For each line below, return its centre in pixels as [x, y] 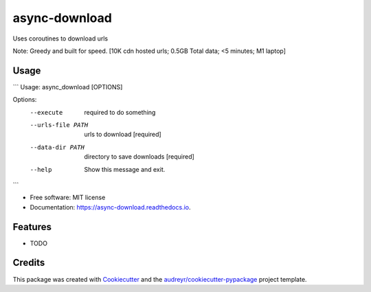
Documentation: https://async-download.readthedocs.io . [110, 207]
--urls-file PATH [59, 125]
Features [32, 227]
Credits [29, 263]
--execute [46, 112]
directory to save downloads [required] [139, 157]
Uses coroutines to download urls [60, 38]
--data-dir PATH [57, 147]
